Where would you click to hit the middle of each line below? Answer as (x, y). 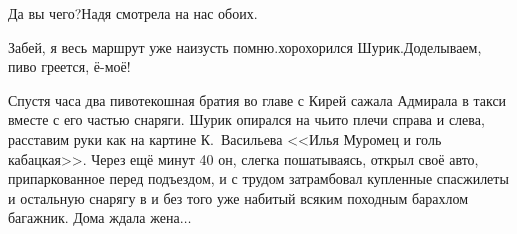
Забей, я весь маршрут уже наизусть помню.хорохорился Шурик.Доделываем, (245, 46)
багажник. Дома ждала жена (94, 217)
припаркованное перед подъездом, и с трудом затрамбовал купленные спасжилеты (258, 178)
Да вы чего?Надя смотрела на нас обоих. (133, 13)
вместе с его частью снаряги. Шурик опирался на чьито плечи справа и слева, (246, 119)
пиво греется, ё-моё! (69, 66)
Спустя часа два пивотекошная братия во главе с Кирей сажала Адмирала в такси (257, 99)
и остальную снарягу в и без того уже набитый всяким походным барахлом (238, 197)
